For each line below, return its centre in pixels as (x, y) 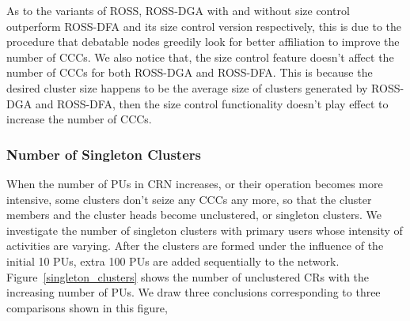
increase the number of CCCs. (79, 119)
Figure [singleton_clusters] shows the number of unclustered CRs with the (188, 276)
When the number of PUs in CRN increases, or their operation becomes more (195, 183)
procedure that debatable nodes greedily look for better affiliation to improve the (203, 42)
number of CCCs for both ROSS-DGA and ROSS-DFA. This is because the (190, 72)
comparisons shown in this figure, (87, 307)
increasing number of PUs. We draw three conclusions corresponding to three (194, 292)
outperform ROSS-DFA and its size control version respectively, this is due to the (204, 26)
